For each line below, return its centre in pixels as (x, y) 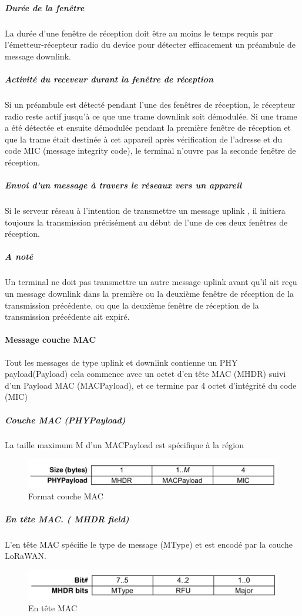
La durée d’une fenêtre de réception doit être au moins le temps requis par (139, 33)
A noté (19, 256)
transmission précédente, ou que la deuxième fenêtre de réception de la (132, 305)
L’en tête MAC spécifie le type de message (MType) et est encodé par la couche (149, 544)
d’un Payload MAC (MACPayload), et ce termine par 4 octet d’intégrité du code (151, 385)
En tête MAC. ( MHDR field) (67, 519)
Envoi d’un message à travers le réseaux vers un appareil (123, 185)
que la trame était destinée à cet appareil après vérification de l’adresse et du (144, 139)
